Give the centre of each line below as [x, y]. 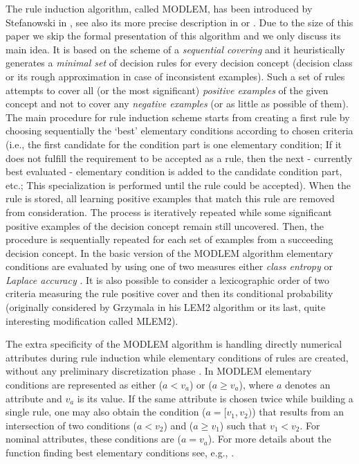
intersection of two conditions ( [71, 425]
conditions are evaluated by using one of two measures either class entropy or [169, 266]
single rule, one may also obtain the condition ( [106, 412]
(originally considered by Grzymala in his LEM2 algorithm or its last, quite [166, 307]
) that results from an [298, 412]
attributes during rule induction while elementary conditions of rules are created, [177, 357]
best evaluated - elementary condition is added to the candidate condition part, [174, 171]
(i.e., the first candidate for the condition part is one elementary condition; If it [174, 144]
